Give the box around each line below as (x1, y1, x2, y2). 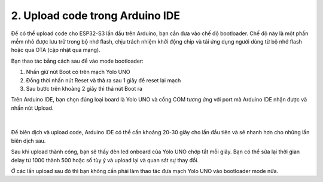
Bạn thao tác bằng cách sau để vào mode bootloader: (11, 57, 144, 64)
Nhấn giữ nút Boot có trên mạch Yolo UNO (26, 69, 130, 76)
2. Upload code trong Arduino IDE (11, 9, 181, 22)
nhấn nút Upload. (11, 104, 54, 112)
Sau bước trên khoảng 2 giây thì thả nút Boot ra (26, 85, 143, 92)
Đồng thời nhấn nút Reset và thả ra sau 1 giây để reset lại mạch (26, 76, 181, 84)
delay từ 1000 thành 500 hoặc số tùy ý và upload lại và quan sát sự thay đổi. (11, 156, 199, 164)
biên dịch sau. (11, 137, 46, 144)
